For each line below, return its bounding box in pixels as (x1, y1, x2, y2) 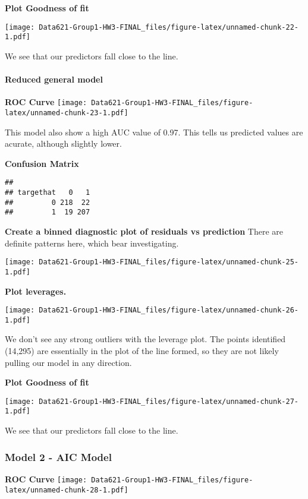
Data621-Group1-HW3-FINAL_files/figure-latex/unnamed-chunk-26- (39, 306, 298, 315)
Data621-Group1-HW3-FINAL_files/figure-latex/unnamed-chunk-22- (39, 23, 298, 31)
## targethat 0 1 (5, 188, 90, 197)
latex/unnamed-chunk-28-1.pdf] (5, 485, 128, 494)
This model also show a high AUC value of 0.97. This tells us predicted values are (5, 125, 303, 138)
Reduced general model (5, 73, 103, 86)
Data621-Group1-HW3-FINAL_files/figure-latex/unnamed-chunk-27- (39, 397, 298, 406)
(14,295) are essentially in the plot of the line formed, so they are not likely (5, 345, 279, 357)
